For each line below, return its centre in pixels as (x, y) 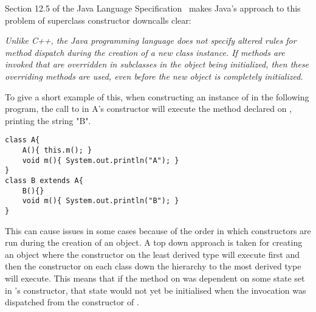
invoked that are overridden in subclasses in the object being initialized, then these (157, 64)
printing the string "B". (48, 120)
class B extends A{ (44, 180)
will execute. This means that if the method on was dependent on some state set (155, 278)
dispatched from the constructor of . (72, 302)
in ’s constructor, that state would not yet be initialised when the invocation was (156, 290)
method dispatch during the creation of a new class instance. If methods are (145, 52)
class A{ (22, 140)
